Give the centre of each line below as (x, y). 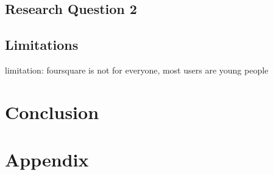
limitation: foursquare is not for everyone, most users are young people (137, 70)
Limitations (42, 45)
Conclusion (52, 112)
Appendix (47, 160)
